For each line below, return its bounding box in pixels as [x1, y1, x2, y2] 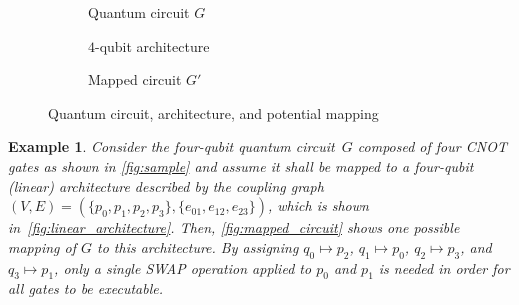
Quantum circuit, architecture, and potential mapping [48, 102, 379, 123]
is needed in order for [378, 257, 510, 278]
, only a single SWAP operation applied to [54, 257, 312, 278]
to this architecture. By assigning [97, 236, 299, 257]
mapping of [8, 236, 76, 257]
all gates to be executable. [8, 278, 164, 299]
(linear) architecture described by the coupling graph [8, 175, 324, 196]
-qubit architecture [95, 35, 210, 56]
